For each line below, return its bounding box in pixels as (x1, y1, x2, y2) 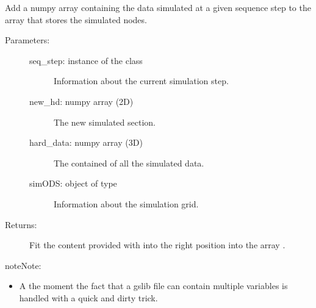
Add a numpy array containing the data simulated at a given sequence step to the (5, 1, 311, 13)
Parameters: (5, 34, 50, 46)
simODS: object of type (29, 177, 117, 190)
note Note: (5, 259, 41, 271)
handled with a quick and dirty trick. (19, 291, 158, 304)
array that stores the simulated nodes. (5, 13, 147, 26)
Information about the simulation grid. (54, 197, 199, 210)
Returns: (5, 218, 37, 231)
